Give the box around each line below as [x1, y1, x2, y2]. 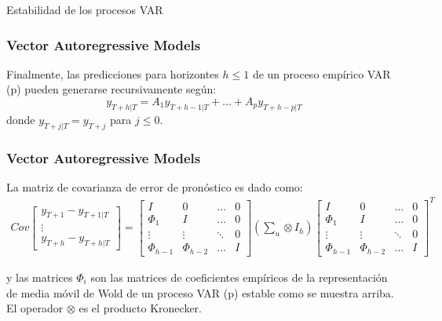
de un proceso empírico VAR [252, 65, 391, 82]
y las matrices [6, 268, 73, 285]
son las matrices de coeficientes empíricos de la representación [90, 268, 388, 285]
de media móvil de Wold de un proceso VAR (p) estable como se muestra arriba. [6, 284, 394, 301]
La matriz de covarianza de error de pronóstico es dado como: [6, 178, 303, 195]
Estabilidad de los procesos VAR [6, 2, 163, 17]
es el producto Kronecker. [79, 300, 202, 316]
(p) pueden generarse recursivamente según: [6, 81, 217, 97]
